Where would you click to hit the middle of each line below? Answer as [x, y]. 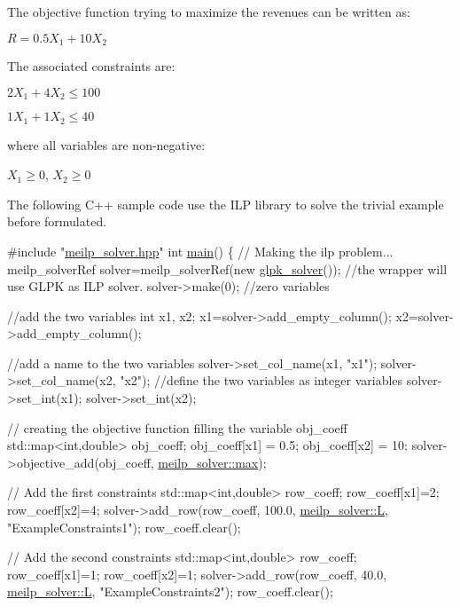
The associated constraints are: [91, 66]
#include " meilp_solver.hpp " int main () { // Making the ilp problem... [200, 251]
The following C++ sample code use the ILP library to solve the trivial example [226, 204]
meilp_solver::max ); [212, 462]
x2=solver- [425, 315]
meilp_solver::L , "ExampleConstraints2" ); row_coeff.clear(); [170, 591]
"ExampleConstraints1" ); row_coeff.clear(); [124, 527]
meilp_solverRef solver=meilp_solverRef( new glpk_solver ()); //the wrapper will [227, 268]
